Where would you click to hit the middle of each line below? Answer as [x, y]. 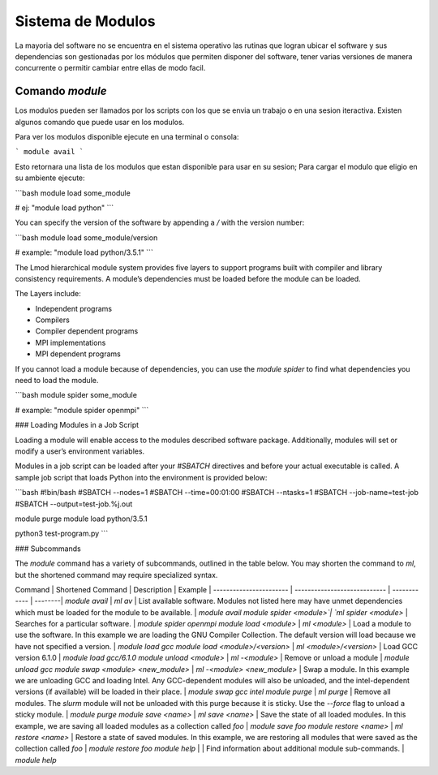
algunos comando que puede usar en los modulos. [100, 122]
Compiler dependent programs [87, 331]
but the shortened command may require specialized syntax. [116, 575]
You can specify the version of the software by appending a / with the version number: [160, 222]
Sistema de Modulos [85, 21]
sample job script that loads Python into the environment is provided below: [141, 477]
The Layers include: [48, 294]
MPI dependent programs [78, 354]
